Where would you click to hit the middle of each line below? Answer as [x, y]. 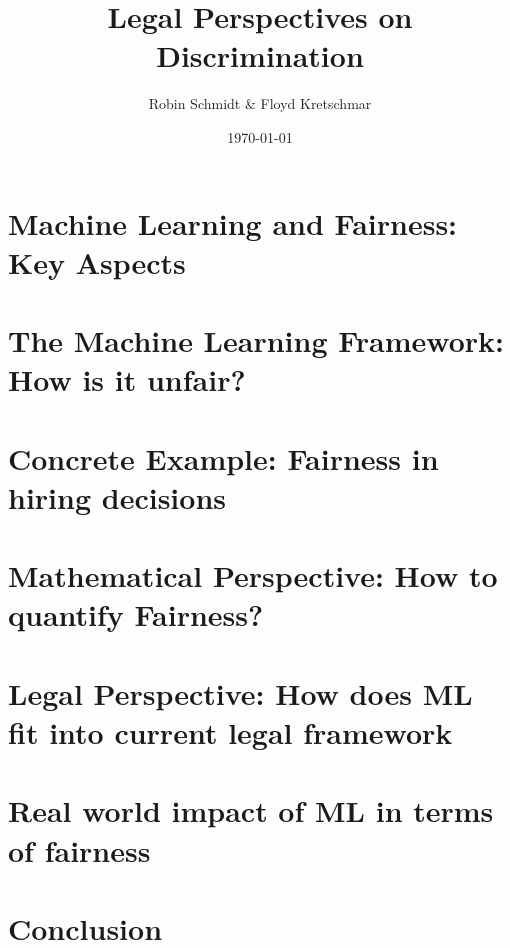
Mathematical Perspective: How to [253, 575]
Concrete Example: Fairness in [223, 457]
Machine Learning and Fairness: [233, 222]
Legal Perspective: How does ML [240, 692]
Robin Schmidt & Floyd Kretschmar [260, 103]
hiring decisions [117, 496]
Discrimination [260, 55]
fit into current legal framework [230, 731]
